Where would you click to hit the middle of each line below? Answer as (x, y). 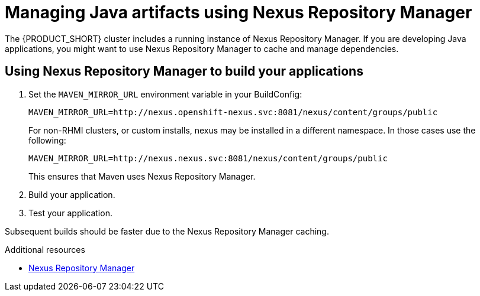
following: (47, 140)
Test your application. (70, 213)
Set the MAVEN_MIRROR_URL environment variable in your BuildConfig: (165, 94)
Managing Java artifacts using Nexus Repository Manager (239, 12)
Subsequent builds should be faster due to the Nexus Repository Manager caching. (167, 231)
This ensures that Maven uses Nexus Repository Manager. (142, 176)
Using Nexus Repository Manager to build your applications (184, 71)
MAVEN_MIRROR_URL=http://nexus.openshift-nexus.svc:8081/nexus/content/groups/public (233, 112)
